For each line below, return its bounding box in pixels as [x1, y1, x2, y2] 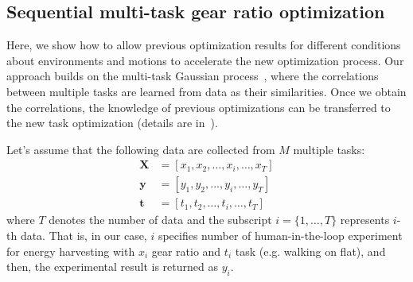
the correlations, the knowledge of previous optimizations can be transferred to [6, 99, 391, 115]
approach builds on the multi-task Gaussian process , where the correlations [6, 68, 379, 84]
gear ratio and [151, 242, 221, 259]
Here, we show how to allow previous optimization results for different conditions [6, 37, 401, 53]
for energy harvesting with [6, 242, 135, 259]
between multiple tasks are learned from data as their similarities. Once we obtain [6, 83, 407, 99]
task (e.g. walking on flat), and [235, 242, 386, 259]
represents [340, 211, 390, 228]
